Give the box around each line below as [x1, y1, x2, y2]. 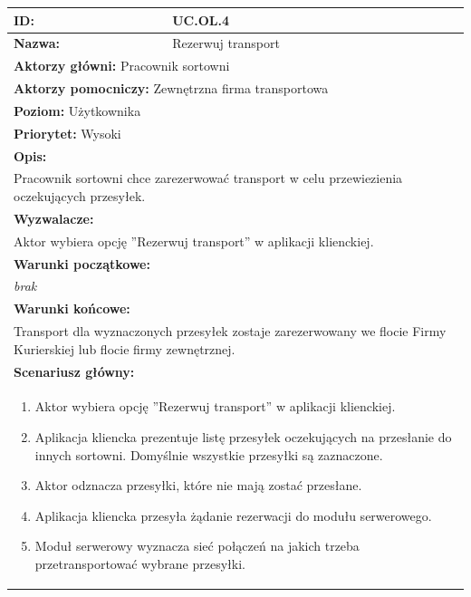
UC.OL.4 [172, 10, 230, 29]
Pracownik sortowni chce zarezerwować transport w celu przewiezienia [14, 169, 403, 188]
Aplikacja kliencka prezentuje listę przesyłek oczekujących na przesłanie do [34, 427, 452, 446]
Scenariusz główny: [14, 361, 135, 380]
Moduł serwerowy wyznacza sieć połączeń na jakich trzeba [34, 536, 360, 555]
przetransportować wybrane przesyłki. [34, 554, 245, 573]
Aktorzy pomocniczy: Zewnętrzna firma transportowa [14, 79, 329, 98]
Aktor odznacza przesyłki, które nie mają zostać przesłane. [34, 476, 362, 495]
